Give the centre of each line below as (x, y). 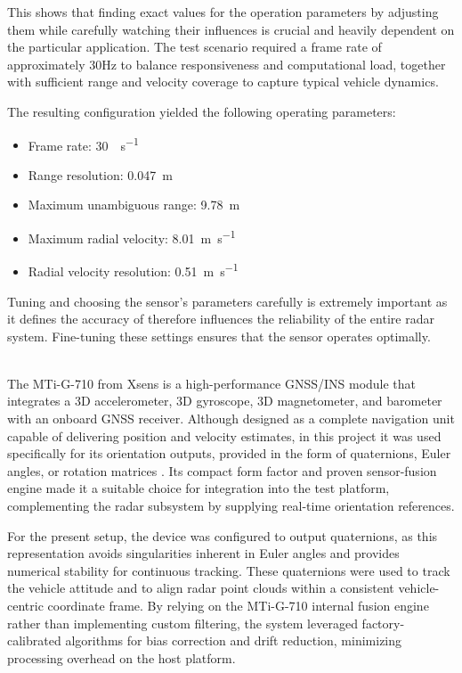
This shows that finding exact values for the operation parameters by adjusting (223, 12)
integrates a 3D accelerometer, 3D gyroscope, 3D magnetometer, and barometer (225, 401)
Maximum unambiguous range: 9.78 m (134, 205)
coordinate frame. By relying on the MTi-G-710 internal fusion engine (238, 605)
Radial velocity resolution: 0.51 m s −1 (133, 270)
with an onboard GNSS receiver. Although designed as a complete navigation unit (231, 419)
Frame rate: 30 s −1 (83, 144)
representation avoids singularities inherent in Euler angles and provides (203, 553)
